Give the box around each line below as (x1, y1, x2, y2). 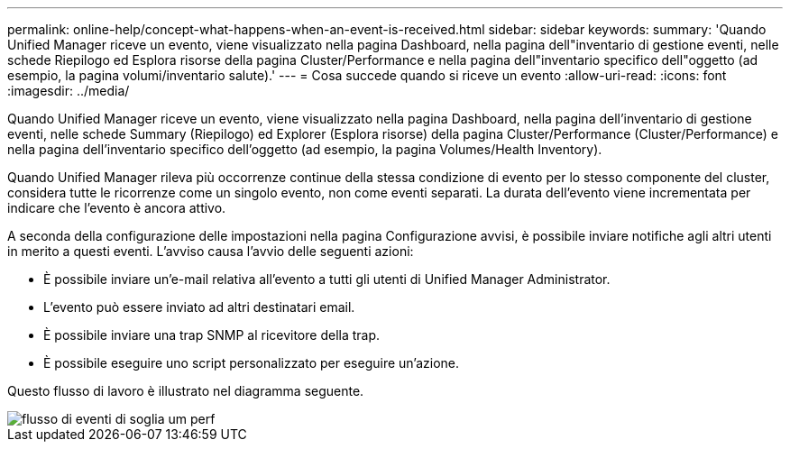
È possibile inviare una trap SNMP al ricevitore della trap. (43, 327, 381, 343)
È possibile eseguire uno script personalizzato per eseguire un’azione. (43, 355, 460, 371)
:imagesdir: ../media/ (7, 83, 130, 98)
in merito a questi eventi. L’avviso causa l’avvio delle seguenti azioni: (7, 243, 414, 259)
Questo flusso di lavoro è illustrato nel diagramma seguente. (7, 383, 364, 399)
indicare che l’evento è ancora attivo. (7, 200, 226, 215)
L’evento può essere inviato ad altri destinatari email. (43, 299, 355, 315)
